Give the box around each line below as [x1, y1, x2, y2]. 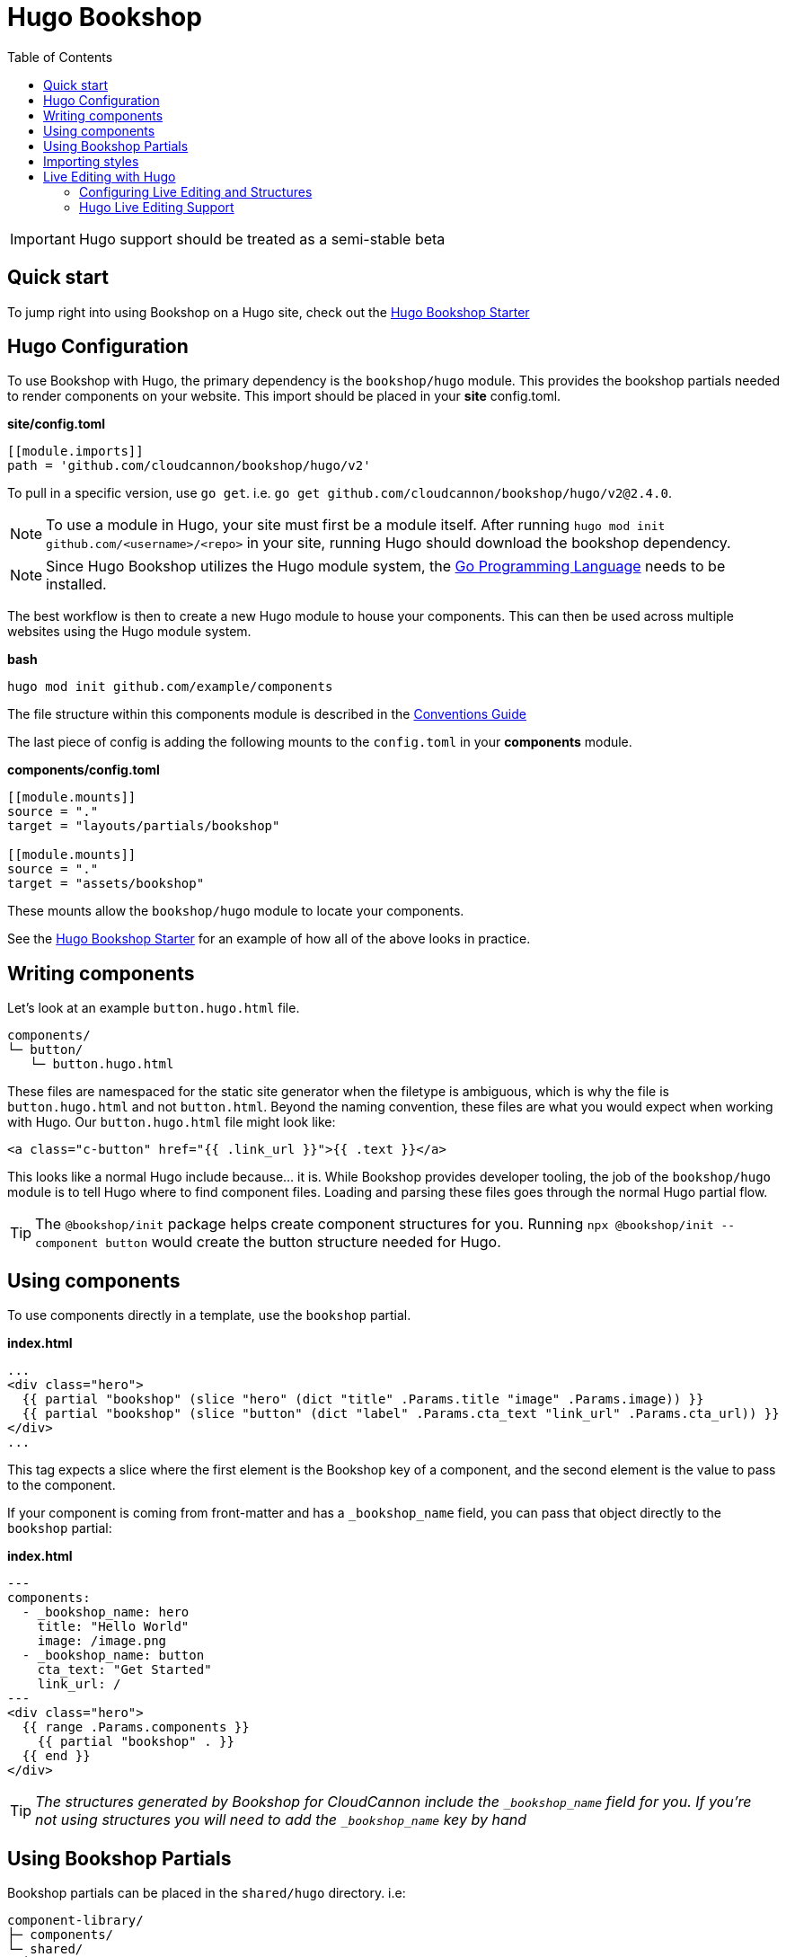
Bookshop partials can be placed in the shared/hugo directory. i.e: [7, 1884, 406, 1900]
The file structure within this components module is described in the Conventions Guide [7, 706, 526, 722]
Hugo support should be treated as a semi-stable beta [78, 229, 446, 248]
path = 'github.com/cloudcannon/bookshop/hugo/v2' [7, 458, 371, 474]
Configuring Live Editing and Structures [79, 183, 313, 199]
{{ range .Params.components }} [22, 1720, 250, 1735]
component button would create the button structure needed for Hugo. [35, 1233, 501, 1252]
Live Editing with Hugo [43, 168, 176, 184]
